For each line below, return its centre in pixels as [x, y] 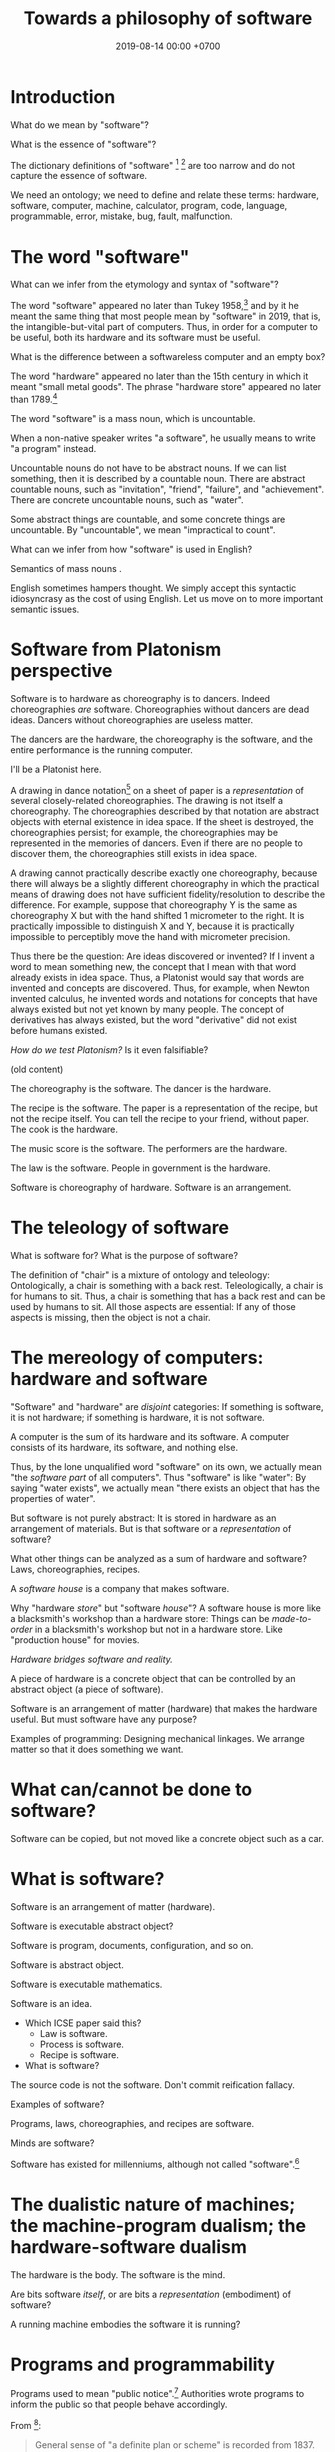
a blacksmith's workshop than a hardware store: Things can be [140, 1619]
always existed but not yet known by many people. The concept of [147, 1009]
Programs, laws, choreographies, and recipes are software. [132, 2123]
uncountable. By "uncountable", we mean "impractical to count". [143, 529]
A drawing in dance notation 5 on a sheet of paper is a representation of [157, 789]
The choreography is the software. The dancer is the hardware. [141, 1089]
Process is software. [82, 2044]
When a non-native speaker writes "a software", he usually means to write [163, 438]
